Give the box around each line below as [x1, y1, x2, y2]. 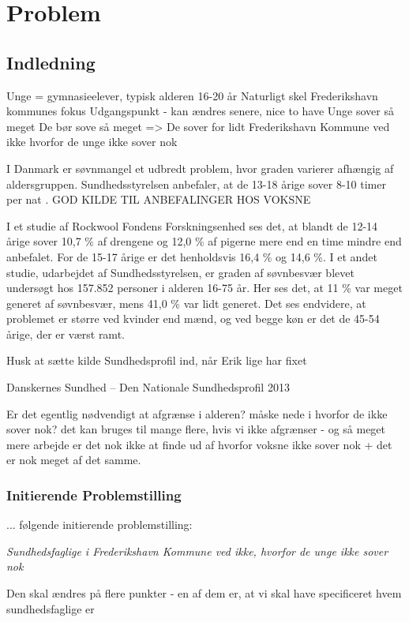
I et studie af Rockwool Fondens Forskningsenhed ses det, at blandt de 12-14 [6, 217, 378, 234]
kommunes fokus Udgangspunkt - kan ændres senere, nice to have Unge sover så [6, 103, 394, 119]
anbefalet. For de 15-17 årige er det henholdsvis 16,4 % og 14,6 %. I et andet [6, 248, 377, 264]
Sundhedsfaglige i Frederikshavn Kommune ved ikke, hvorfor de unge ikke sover [6, 542, 388, 559]
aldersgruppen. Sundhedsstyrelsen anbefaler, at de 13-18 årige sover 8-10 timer [6, 175, 386, 192]
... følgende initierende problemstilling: [6, 516, 193, 533]
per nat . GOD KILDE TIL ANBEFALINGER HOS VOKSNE [6, 191, 311, 208]
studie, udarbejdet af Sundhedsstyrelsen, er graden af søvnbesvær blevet [6, 264, 355, 280]
